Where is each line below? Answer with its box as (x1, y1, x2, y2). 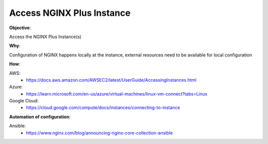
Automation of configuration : (9, 114, 71, 120)
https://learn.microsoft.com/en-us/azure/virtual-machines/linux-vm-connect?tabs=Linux (26, 91, 208, 96)
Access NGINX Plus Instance (9, 7, 131, 18)
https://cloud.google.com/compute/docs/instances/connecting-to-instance (26, 104, 181, 111)
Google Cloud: (9, 98, 39, 104)
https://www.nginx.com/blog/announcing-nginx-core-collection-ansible (26, 130, 173, 136)
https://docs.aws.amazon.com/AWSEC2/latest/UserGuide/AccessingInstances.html (26, 77, 197, 83)
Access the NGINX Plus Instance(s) (9, 34, 82, 40)
